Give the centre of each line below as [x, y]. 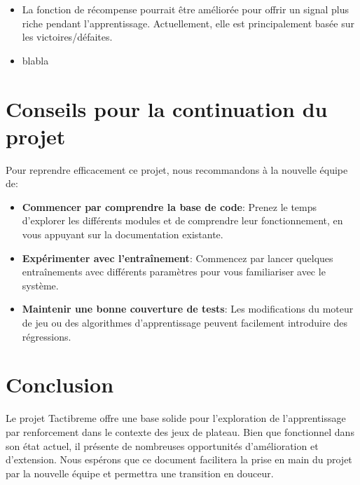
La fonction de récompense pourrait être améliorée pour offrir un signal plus [186, 9]
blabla [35, 60]
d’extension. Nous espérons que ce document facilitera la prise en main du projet [179, 459]
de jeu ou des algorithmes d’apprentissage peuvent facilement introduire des [185, 323]
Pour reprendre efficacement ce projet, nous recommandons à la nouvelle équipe [177, 169]
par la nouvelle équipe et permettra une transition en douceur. [140, 473]
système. [40, 285]
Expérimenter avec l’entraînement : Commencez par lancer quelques [178, 258]
